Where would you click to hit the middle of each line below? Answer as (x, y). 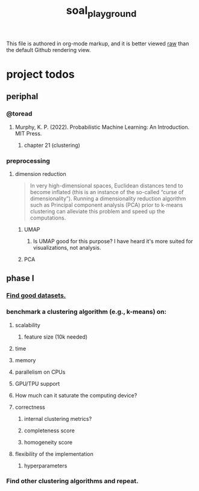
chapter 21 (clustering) (52, 145)
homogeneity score (48, 442)
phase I (20, 278)
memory (25, 360)
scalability (27, 325)
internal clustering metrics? (58, 418)
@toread (19, 114)
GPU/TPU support (37, 383)
